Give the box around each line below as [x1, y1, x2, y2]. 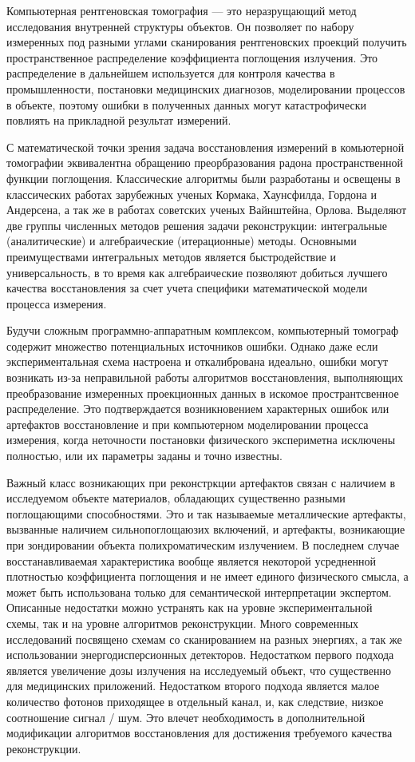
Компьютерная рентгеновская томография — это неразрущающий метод [6, 2, 357, 18]
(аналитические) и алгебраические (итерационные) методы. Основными [6, 232, 357, 249]
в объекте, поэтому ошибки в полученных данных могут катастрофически [6, 96, 366, 113]
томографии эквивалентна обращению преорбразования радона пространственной [6, 154, 404, 171]
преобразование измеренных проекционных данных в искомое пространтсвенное [6, 384, 399, 401]
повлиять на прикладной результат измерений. [6, 112, 231, 129]
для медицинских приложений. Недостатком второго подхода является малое [6, 677, 380, 694]
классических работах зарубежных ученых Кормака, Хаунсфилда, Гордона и [6, 185, 377, 202]
